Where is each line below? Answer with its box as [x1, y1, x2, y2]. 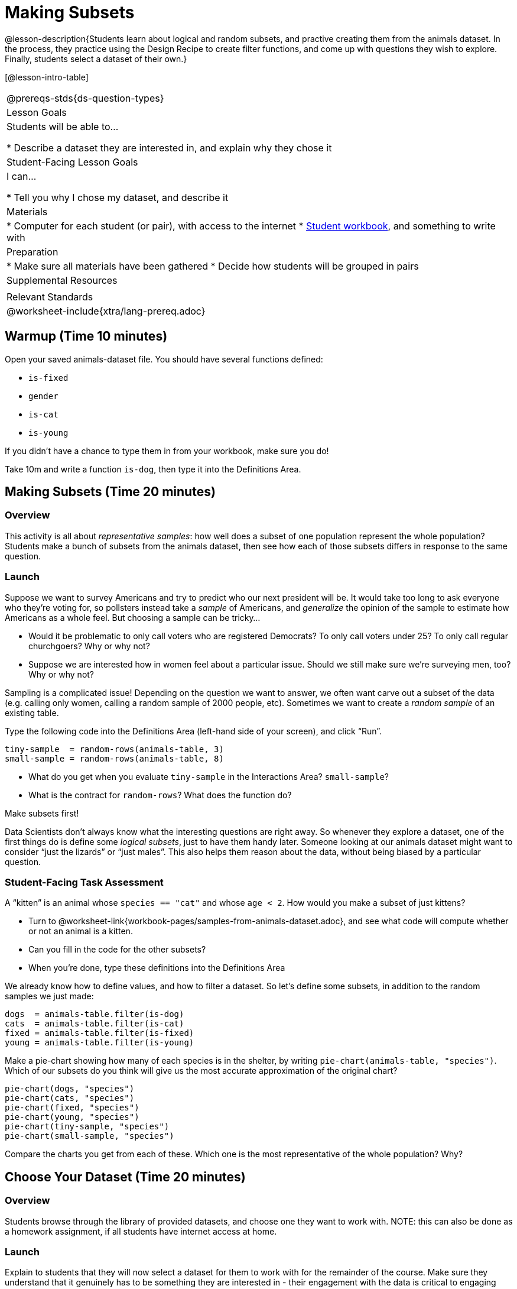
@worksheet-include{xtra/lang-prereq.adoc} [6, 305, 206, 317]
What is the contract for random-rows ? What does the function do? [28, 789, 292, 800]
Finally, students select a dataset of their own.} [5, 53, 187, 64]
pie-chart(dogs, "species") [5, 1084, 135, 1094]
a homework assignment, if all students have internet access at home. [5, 1226, 277, 1236]
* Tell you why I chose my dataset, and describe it [6, 191, 229, 203]
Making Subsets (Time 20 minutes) [5, 484, 216, 500]
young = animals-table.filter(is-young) [5, 1038, 194, 1048]
